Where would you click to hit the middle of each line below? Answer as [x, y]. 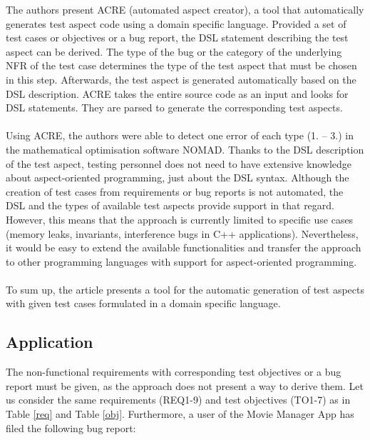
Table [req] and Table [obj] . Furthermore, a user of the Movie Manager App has [180, 414]
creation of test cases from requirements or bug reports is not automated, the [175, 191]
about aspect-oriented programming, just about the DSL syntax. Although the [178, 177]
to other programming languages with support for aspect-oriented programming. [181, 261]
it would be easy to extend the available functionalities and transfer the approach [184, 247]
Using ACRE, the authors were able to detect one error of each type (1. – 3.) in [180, 135]
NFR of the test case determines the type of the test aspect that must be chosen [181, 65]
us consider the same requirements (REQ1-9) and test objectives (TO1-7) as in [178, 400]
